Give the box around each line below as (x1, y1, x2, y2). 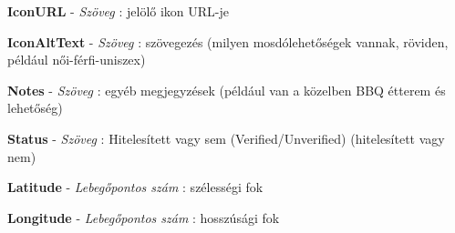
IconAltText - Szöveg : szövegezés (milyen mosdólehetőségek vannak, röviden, (7, 32, 449, 51)
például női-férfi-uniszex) (7, 50, 146, 69)
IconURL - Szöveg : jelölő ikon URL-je (7, 2, 229, 20)
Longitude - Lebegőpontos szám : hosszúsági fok (7, 208, 280, 227)
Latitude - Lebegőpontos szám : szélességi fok (7, 177, 264, 197)
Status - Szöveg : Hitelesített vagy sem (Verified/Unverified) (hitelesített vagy (7, 128, 445, 147)
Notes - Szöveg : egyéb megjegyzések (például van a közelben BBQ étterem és (7, 80, 446, 99)
